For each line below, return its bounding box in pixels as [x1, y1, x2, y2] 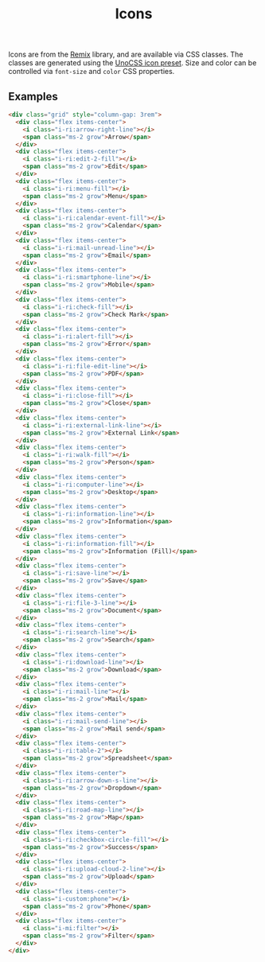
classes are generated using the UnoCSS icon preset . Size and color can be [8, 58, 257, 68]
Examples [8, 89, 58, 103]
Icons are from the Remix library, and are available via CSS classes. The [8, 49, 244, 60]
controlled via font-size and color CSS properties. [8, 67, 175, 76]
